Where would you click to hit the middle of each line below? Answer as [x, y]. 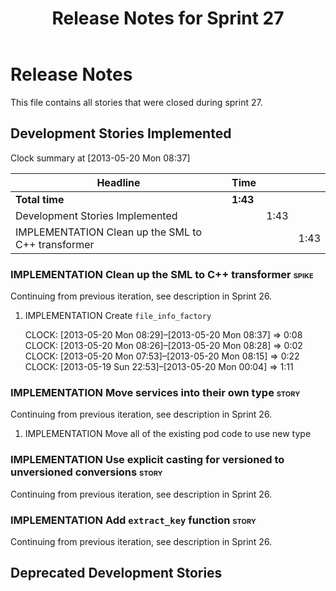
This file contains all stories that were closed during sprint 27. [136, 102]
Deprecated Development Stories [116, 573]
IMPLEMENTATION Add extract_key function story [133, 520]
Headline [118, 182]
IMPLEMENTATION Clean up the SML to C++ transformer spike [162, 274]
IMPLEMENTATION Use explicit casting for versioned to [147, 460]
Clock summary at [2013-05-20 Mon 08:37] [100, 158]
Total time [40, 199]
